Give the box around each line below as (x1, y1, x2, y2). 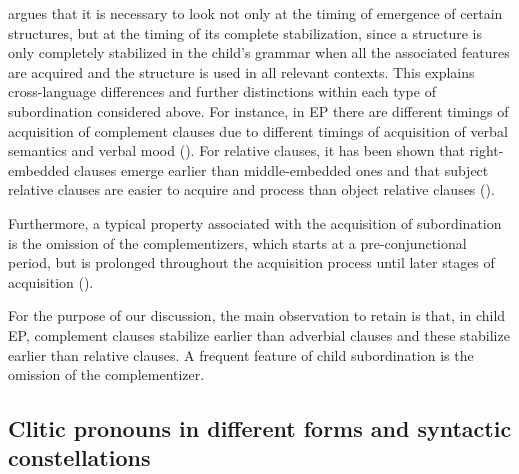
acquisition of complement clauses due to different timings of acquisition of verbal (8, 120, 508, 141)
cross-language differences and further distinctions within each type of (8, 81, 436, 102)
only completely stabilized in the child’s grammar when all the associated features (8, 42, 510, 63)
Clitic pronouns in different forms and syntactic (8, 413, 512, 444)
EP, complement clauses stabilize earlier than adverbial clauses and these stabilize (8, 324, 510, 345)
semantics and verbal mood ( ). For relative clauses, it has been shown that (8, 140, 465, 161)
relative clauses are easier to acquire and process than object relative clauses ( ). (8, 179, 495, 200)
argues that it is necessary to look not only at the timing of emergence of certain (8, 3, 503, 23)
